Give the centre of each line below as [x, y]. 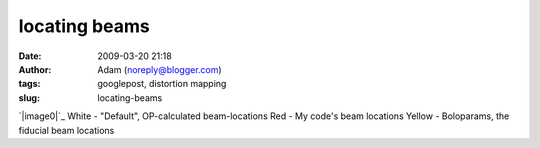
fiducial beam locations [66, 130]
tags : [29, 84]
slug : [29, 97]
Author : [35, 69]
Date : [30, 56]
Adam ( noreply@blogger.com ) [159, 69]
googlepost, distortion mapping [162, 84]
